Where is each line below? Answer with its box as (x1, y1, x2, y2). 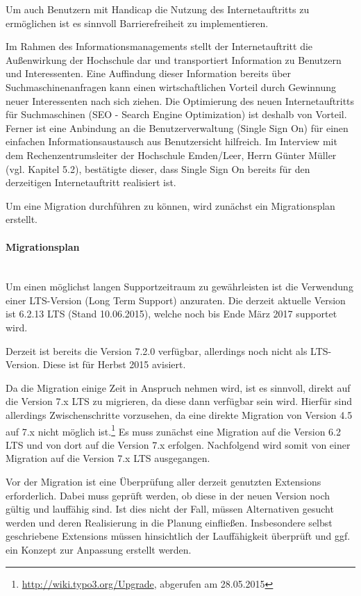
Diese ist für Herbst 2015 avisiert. (42, 357, 186, 372)
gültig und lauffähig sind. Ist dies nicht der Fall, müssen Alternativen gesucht (6, 502, 334, 516)
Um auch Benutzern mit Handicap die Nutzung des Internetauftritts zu (6, 2, 310, 16)
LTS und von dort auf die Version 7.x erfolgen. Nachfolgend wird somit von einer (6, 437, 351, 452)
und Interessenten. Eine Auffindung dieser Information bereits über (6, 66, 292, 81)
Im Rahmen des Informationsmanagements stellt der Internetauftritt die (6, 39, 313, 53)
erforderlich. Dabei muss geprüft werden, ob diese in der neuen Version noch (6, 488, 330, 502)
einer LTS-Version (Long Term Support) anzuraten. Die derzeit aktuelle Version (6, 292, 346, 307)
